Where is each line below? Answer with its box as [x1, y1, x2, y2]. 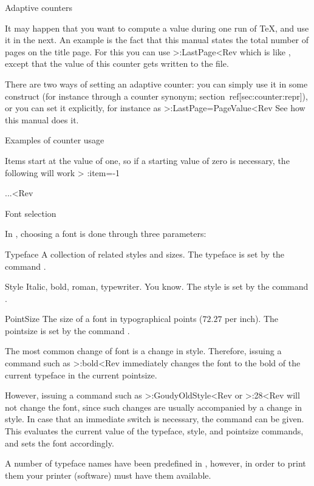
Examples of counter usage [5, 134, 104, 146]
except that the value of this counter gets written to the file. [5, 57, 229, 70]
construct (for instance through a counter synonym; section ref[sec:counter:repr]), [5, 89, 308, 102]
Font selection [5, 207, 56, 219]
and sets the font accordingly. [5, 436, 114, 449]
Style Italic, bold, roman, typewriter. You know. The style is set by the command [5, 280, 309, 293]
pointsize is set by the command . [5, 324, 130, 337]
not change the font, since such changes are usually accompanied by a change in [5, 400, 302, 413]
